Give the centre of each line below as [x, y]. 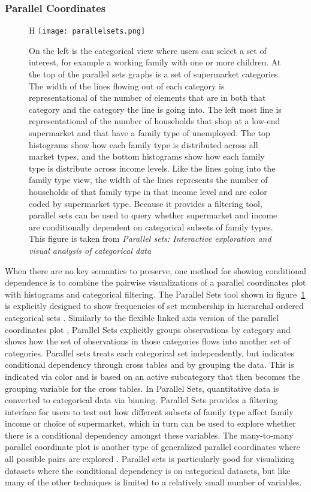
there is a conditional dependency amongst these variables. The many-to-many [149, 435]
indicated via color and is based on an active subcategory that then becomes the [153, 376]
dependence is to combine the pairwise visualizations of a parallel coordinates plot [155, 282]
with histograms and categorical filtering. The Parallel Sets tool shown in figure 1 [155, 294]
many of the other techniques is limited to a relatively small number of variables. [153, 482]
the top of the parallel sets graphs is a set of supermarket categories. [155, 74]
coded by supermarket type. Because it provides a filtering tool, [146, 203]
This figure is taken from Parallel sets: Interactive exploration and [150, 238]
